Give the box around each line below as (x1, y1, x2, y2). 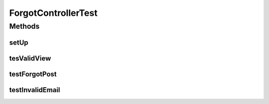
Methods (9, 22, 40, 31)
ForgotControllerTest (9, 7, 98, 18)
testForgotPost (9, 70, 57, 78)
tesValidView (9, 54, 51, 62)
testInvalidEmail (9, 86, 60, 94)
